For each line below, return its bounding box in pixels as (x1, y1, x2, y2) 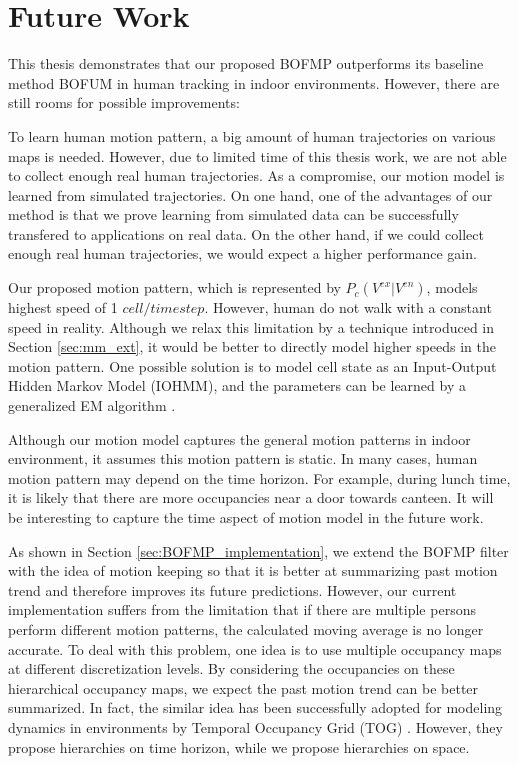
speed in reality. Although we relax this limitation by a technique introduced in (8, 316, 495, 337)
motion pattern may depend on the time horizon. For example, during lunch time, (8, 467, 511, 488)
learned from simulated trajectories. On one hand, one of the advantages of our (8, 184, 493, 205)
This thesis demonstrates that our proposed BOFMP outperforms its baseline (8, 53, 484, 74)
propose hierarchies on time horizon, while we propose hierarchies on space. (8, 736, 470, 757)
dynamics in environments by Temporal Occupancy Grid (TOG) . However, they (8, 716, 503, 737)
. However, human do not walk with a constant (204, 297, 492, 318)
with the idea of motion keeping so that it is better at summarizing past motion (8, 560, 498, 581)
